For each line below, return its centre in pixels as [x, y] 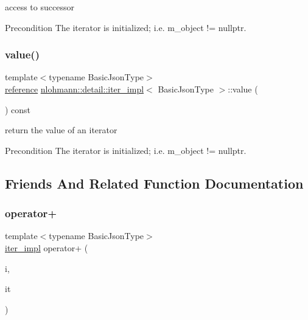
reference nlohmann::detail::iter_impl [75, 89]
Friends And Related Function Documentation [154, 183]
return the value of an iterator [61, 130]
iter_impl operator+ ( [47, 247]
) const [18, 109]
